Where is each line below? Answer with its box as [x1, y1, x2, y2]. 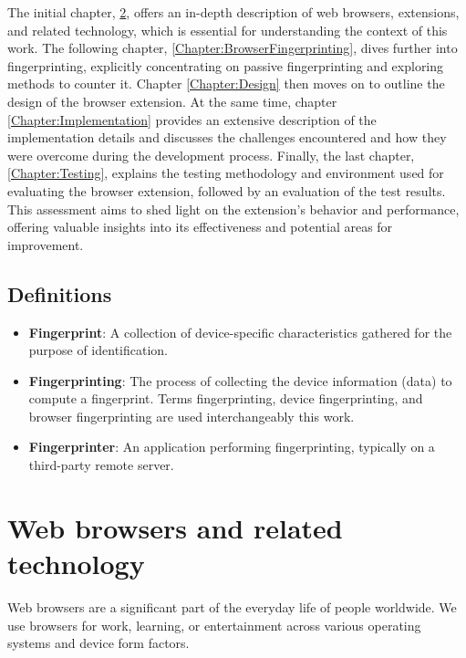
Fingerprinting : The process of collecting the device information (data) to [28, 371, 452, 390]
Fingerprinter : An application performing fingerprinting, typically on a [28, 437, 435, 456]
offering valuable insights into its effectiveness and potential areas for [7, 217, 393, 236]
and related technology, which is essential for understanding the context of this [7, 20, 448, 39]
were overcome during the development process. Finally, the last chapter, [7, 145, 415, 164]
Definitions [7, 279, 112, 308]
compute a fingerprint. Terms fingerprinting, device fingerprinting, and [28, 389, 423, 408]
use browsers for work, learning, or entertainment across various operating [7, 615, 421, 634]
